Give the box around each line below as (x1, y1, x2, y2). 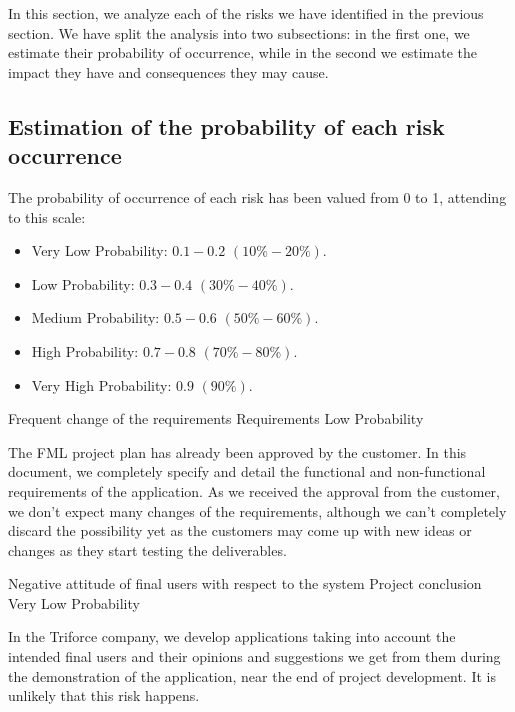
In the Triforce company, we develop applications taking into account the (8, 626, 456, 647)
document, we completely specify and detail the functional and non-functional (8, 461, 486, 482)
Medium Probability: (31, 307, 160, 328)
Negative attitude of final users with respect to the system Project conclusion (8, 573, 482, 594)
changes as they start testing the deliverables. (8, 539, 287, 560)
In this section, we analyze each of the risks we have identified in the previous (8, 3, 484, 23)
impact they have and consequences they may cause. (8, 61, 329, 82)
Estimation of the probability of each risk (8, 110, 445, 141)
